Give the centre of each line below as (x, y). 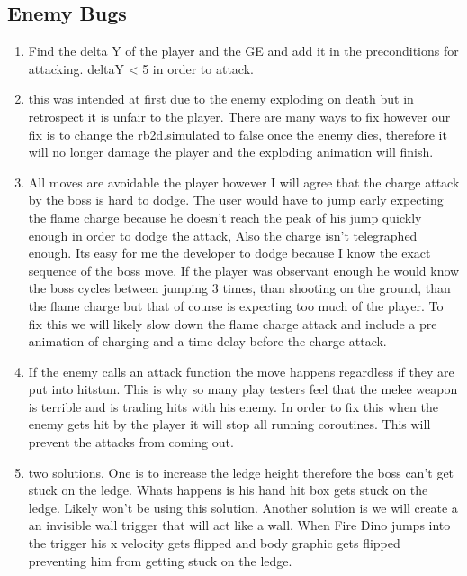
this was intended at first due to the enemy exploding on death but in (221, 99)
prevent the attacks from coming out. (131, 442)
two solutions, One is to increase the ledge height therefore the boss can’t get (241, 472)
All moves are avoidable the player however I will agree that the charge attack (244, 182)
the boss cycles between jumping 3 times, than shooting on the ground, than (239, 288)
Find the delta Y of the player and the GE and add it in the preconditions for (243, 51)
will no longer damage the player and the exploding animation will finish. (231, 152)
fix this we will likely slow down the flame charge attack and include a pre (233, 323)
